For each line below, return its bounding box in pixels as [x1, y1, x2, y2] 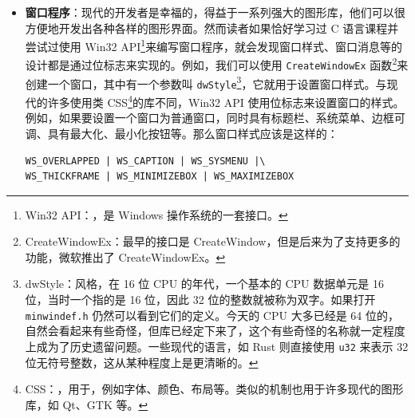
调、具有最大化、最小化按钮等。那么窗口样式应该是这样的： [25, 124, 338, 141]
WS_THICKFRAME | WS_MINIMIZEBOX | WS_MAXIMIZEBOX [25, 171, 294, 183]
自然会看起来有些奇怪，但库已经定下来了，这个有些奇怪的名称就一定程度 [25, 322, 405, 339]
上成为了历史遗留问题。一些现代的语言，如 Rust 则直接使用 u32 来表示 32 [25, 337, 409, 354]
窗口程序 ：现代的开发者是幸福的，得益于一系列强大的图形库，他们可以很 [25, 4, 405, 20]
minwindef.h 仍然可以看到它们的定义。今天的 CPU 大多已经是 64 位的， [25, 306, 399, 323]
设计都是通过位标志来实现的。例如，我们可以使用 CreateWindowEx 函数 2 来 [25, 54, 409, 73]
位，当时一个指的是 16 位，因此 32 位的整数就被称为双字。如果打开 [25, 291, 376, 308]
